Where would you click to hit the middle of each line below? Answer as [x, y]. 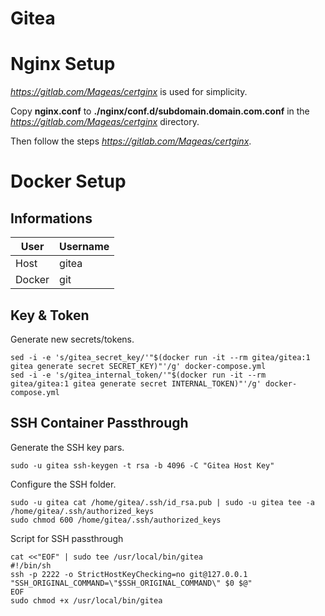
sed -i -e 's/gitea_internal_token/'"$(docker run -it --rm [138, 375]
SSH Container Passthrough [99, 423]
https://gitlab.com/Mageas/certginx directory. [105, 122]
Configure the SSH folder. [63, 484]
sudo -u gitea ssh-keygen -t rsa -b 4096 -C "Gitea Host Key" [142, 465]
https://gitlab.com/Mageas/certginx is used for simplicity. [129, 92]
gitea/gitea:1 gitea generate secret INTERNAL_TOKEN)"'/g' [136, 383]
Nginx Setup [63, 64]
